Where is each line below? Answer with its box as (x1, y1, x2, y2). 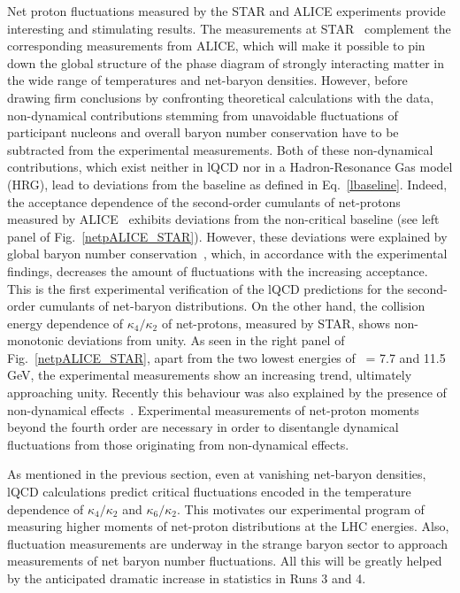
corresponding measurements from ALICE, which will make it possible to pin (7, 36, 425, 55)
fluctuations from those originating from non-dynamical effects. (7, 435, 349, 453)
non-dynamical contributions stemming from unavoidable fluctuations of (7, 105, 398, 124)
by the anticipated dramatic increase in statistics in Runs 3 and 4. (7, 569, 366, 587)
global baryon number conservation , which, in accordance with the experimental (7, 244, 448, 263)
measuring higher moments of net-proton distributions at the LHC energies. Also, (7, 517, 449, 535)
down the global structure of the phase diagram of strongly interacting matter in (7, 53, 444, 72)
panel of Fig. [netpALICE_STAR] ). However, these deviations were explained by (7, 227, 448, 245)
